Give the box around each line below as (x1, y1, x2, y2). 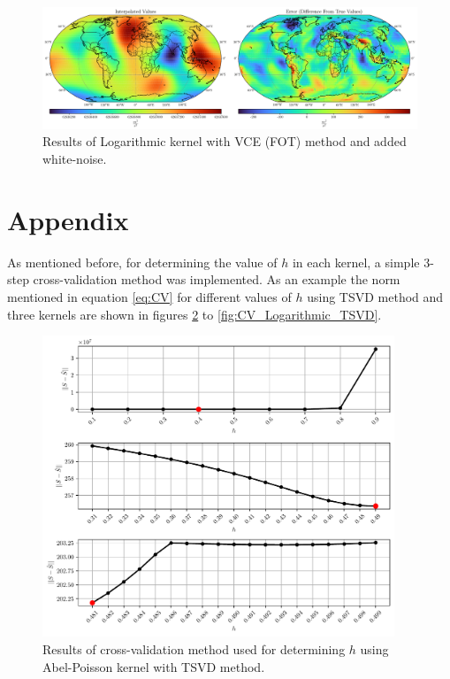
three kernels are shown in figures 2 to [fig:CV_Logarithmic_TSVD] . (7, 305, 382, 323)
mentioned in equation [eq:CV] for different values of (7, 287, 292, 305)
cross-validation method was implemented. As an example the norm (33, 270, 400, 289)
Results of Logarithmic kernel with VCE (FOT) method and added (42, 132, 407, 150)
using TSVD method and (307, 287, 444, 305)
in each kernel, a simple (292, 252, 420, 271)
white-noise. (42, 150, 107, 168)
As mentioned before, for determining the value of (7, 252, 278, 271)
